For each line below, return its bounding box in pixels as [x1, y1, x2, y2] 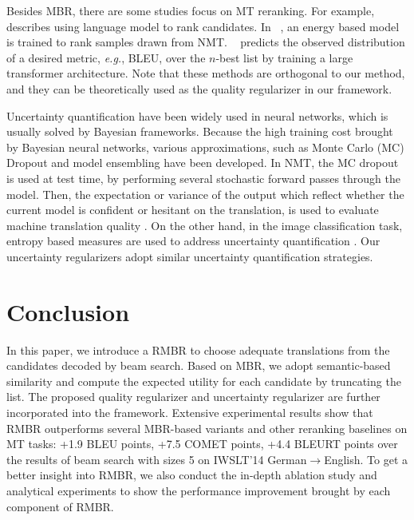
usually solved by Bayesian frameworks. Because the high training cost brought [6, 123, 393, 140]
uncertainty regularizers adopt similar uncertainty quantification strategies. [6, 248, 373, 264]
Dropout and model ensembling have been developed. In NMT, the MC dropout [6, 154, 399, 171]
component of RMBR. [6, 498, 114, 514]
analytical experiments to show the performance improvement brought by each [6, 482, 391, 498]
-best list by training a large [215, 49, 353, 65]
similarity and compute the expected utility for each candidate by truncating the [6, 372, 401, 389]
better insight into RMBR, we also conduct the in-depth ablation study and [6, 466, 377, 483]
